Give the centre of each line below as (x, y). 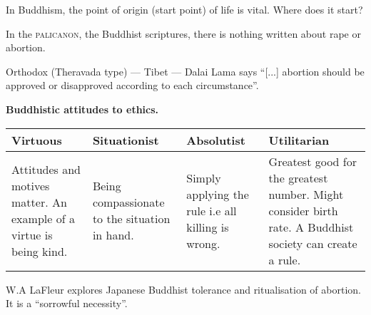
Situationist (126, 140)
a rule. (285, 259)
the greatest (298, 177)
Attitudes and (46, 170)
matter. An (39, 202)
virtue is (32, 235)
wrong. (203, 243)
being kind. (40, 252)
